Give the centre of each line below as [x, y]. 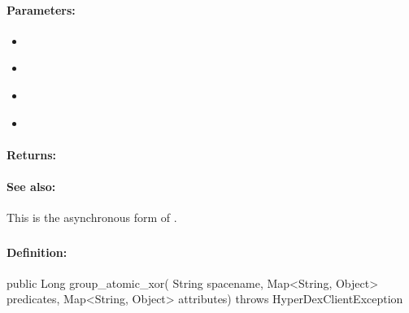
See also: [31, 186]
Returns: [32, 154]
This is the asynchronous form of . [92, 217]
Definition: [37, 252]
